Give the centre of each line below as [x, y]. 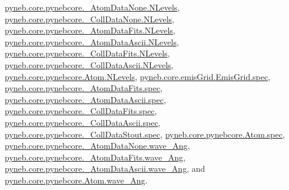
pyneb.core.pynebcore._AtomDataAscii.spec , [85, 99]
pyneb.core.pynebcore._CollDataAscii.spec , [83, 122]
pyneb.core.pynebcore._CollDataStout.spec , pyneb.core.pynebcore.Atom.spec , [145, 134]
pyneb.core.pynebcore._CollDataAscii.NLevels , [89, 64]
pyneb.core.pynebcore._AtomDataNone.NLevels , [92, 7]
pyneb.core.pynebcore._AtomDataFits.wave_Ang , [95, 157]
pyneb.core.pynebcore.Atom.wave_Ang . [76, 180]
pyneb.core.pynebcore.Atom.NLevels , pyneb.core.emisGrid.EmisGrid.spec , [138, 76]
